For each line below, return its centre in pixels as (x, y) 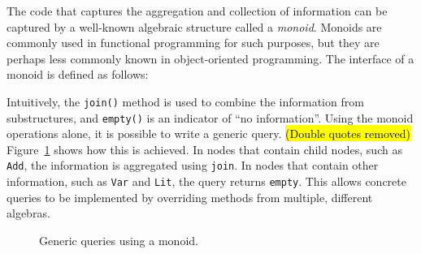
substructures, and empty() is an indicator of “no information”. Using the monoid (210, 117)
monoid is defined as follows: (78, 74)
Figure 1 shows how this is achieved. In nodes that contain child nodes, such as (204, 149)
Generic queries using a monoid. (119, 240)
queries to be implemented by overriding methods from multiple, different (190, 197)
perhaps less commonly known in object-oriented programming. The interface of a (210, 58)
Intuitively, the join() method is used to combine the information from (185, 101)
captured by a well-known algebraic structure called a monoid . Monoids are (194, 26)
